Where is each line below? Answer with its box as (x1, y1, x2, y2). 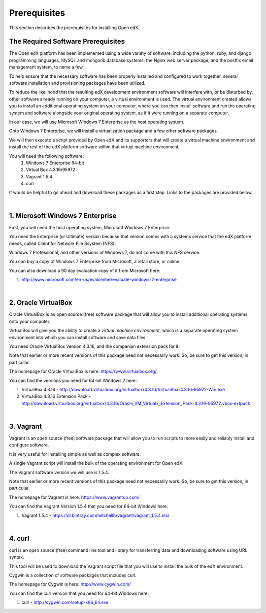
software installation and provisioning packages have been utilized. (9, 80, 146, 86)
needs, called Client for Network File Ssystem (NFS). (9, 240, 116, 246)
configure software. (9, 442, 49, 448)
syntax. (9, 554, 24, 560)
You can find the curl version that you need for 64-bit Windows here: (9, 590, 149, 596)
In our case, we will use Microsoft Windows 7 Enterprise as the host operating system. (9, 119, 185, 125)
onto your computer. (9, 318, 51, 324)
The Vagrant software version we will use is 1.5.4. (9, 469, 109, 475)
